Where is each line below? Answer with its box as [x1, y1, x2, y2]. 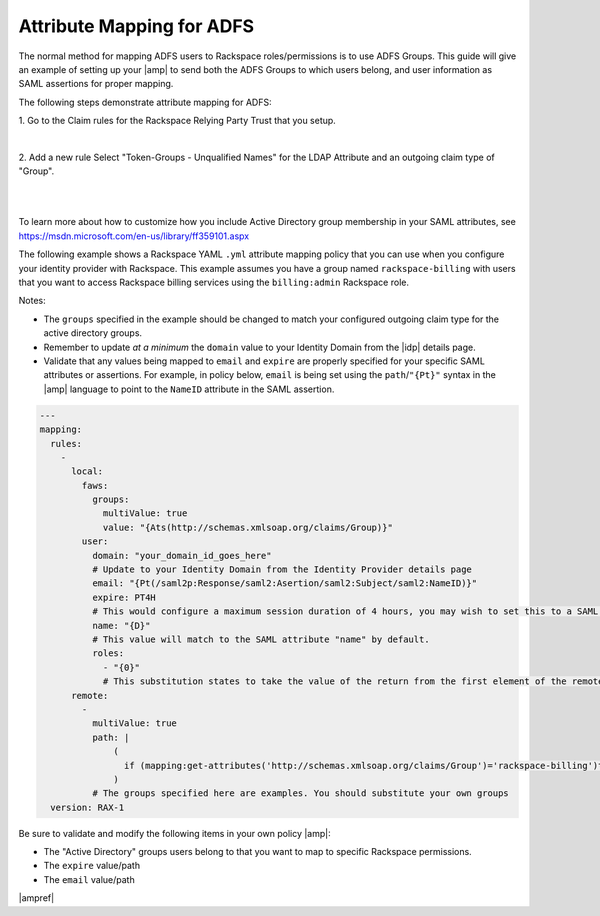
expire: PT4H [91, 591, 157, 603]
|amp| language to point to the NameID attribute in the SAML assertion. [43, 383, 335, 395]
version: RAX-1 [50, 801, 125, 813]
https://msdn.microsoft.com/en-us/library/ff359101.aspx [18, 230, 250, 242]
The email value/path [43, 873, 135, 885]
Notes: [18, 295, 46, 307]
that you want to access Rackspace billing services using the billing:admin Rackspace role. [18, 276, 410, 289]
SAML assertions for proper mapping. [18, 78, 174, 90]
